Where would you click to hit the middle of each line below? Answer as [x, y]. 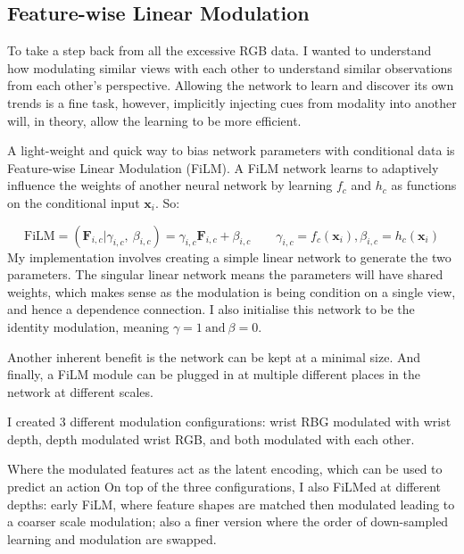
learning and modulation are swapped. [112, 538]
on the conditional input [74, 202]
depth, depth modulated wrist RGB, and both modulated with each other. [211, 438]
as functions [424, 185]
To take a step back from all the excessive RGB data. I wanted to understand [220, 50]
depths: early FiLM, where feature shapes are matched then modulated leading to [231, 504]
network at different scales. [80, 391]
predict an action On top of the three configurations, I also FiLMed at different [224, 487]
